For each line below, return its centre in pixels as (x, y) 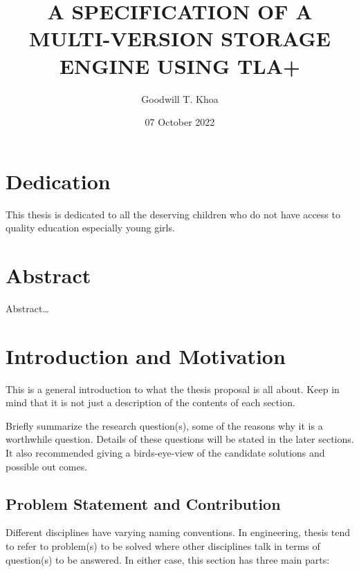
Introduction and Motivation (146, 355)
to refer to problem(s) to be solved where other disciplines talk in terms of (163, 546)
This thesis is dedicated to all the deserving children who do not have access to (173, 214)
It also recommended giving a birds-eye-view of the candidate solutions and (165, 453)
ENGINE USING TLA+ (180, 65)
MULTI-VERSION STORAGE (180, 38)
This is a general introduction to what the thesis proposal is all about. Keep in (173, 389)
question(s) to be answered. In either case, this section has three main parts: (168, 559)
